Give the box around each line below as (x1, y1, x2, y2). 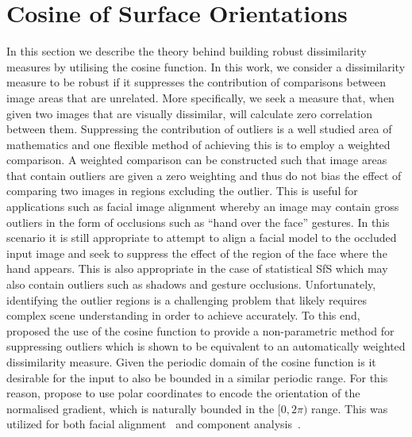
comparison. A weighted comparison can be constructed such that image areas (6, 151, 387, 168)
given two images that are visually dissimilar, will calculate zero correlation (6, 105, 372, 121)
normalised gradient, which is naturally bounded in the (6, 400, 275, 416)
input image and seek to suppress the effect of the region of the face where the (6, 244, 387, 261)
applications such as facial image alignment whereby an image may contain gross (6, 198, 399, 215)
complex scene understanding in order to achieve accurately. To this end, (6, 307, 360, 324)
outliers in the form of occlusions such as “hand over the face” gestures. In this (6, 213, 390, 230)
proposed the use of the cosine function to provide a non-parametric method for (6, 322, 395, 339)
